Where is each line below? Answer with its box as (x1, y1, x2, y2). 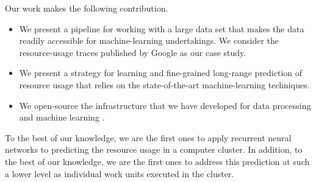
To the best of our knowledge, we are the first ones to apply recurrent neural (5, 131, 292, 144)
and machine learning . (19, 111, 105, 124)
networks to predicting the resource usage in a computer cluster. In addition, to (5, 143, 303, 156)
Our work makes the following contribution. (5, 2, 168, 14)
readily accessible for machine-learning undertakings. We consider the (19, 34, 279, 47)
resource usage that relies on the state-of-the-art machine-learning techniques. (19, 78, 310, 91)
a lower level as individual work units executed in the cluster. (5, 167, 234, 180)
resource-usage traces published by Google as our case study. (19, 46, 246, 58)
